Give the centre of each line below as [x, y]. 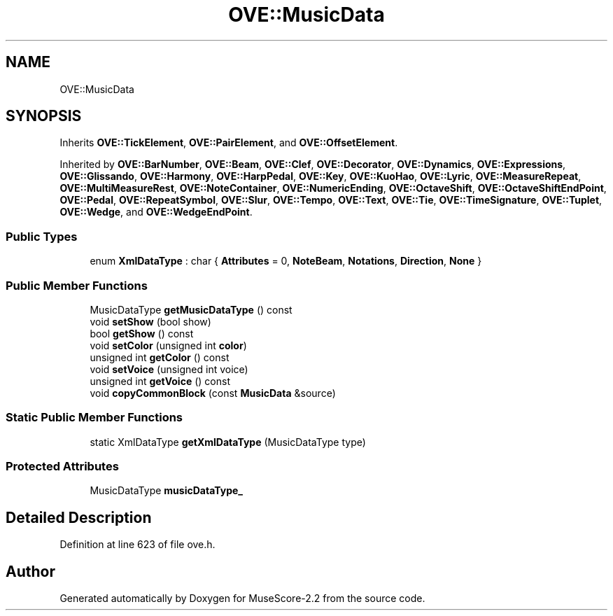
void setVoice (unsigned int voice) [169, 369]
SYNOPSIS [44, 116]
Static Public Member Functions [94, 418]
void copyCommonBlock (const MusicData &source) [213, 393]
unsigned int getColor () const [160, 357]
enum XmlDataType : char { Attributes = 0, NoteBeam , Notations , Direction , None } [286, 261]
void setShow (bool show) [150, 321]
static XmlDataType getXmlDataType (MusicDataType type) [228, 442]
